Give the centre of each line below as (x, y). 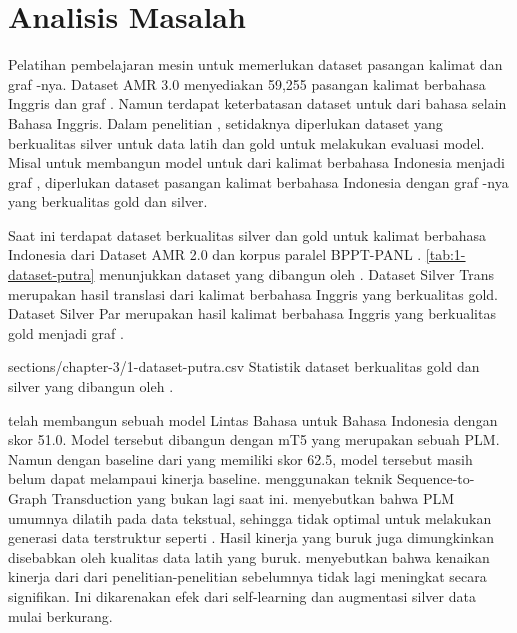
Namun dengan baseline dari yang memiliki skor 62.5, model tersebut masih (240, 458)
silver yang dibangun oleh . (91, 386)
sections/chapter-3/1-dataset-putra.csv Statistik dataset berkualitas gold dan (244, 366)
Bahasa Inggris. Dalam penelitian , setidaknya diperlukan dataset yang (225, 122)
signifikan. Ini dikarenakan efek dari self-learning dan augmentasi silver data (242, 595)
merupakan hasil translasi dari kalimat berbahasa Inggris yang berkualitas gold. (253, 293)
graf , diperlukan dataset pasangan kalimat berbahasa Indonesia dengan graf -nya (258, 181)
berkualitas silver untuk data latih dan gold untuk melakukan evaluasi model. (246, 142)
